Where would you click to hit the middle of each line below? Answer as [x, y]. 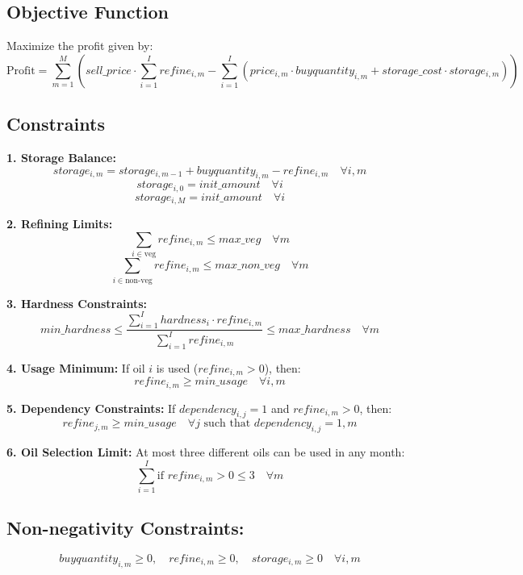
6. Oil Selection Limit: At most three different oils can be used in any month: [206, 452]
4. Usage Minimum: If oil [76, 367]
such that [227, 424]
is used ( [177, 367]
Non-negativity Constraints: [126, 528]
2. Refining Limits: [60, 224]
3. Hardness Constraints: [77, 303]
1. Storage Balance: [61, 157]
